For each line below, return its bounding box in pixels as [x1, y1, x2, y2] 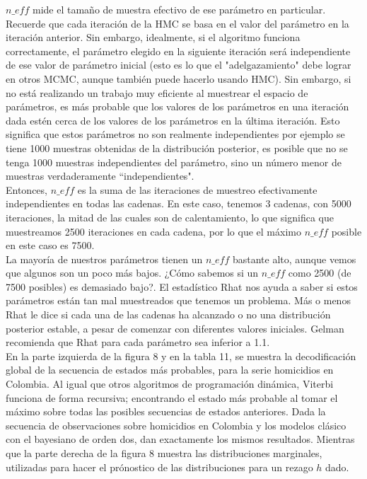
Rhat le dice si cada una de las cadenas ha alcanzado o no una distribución [6, 307, 331, 322]
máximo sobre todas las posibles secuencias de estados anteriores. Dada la [6, 404, 326, 419]
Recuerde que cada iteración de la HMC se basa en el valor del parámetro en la [6, 16, 349, 30]
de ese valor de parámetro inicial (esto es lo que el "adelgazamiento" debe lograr [6, 57, 351, 72]
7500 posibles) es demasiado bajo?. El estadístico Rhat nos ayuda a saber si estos [6, 279, 358, 294]
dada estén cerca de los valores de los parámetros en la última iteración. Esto [6, 112, 340, 127]
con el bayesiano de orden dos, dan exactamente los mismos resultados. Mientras [6, 432, 355, 446]
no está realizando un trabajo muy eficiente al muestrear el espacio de [6, 85, 308, 100]
